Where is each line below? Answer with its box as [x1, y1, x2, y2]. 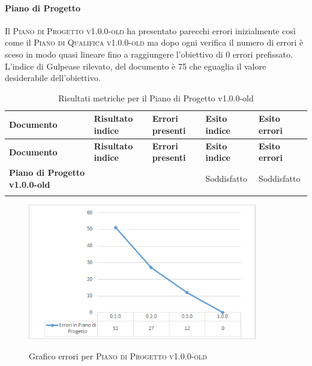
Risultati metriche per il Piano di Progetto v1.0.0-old [58, 91, 254, 104]
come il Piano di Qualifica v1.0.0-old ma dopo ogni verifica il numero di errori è [5, 36, 304, 49]
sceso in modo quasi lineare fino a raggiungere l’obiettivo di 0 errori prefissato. [5, 47, 293, 60]
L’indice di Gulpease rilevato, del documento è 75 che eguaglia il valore [5, 59, 266, 72]
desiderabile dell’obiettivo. [5, 71, 101, 84]
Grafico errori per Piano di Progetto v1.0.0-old [29, 349, 207, 362]
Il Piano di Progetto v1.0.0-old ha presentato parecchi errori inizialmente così [5, 24, 296, 37]
